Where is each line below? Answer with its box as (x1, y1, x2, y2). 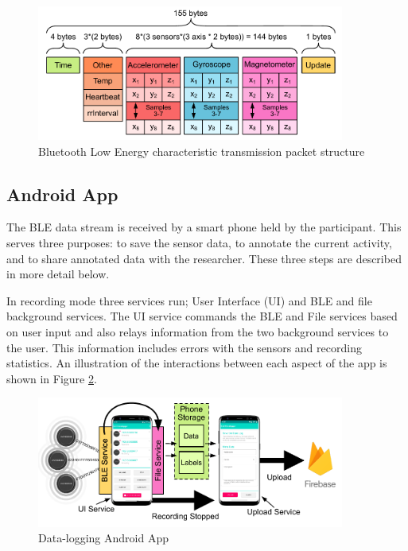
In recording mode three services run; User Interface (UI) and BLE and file (6, 292, 372, 308)
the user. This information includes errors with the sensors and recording (6, 339, 362, 355)
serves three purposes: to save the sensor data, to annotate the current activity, (6, 235, 392, 251)
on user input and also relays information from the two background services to (6, 324, 389, 340)
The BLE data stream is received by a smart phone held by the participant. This (6, 219, 402, 235)
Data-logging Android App (38, 530, 169, 546)
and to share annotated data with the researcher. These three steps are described (6, 250, 402, 266)
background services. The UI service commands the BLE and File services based (6, 308, 398, 324)
